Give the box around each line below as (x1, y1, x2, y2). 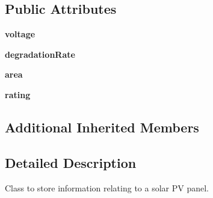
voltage (5, 28, 35, 40)
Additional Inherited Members (5, 117, 199, 136)
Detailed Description (5, 153, 137, 172)
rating (5, 88, 31, 101)
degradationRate (5, 48, 75, 60)
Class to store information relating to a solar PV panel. (5, 181, 209, 194)
